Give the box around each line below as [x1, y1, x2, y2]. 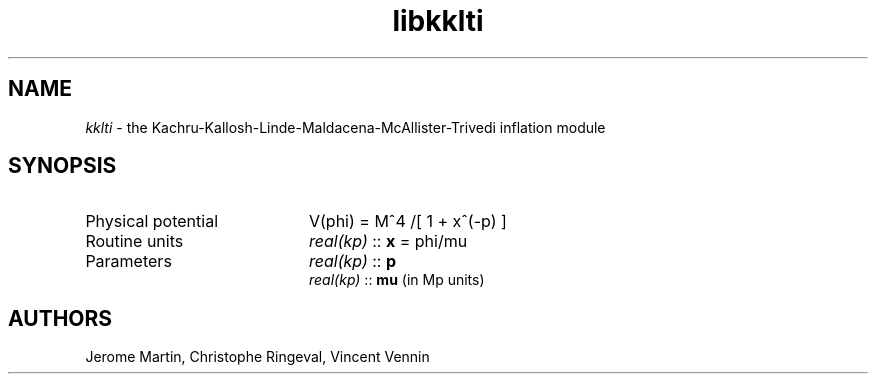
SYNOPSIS [8, 153, 117, 179]
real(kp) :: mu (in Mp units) [309, 271, 485, 289]
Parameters [85, 251, 172, 272]
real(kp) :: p [308, 251, 397, 272]
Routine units [85, 231, 184, 252]
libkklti [392, 4, 484, 38]
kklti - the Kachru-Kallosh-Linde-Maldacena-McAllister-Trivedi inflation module [85, 118, 606, 136]
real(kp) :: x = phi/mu [308, 231, 468, 252]
